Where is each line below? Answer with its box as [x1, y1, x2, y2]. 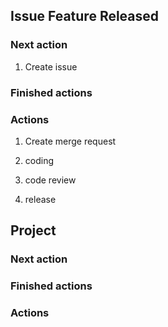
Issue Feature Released [10, 8, 160, 25]
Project [10, 222, 57, 239]
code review [24, 174, 77, 186]
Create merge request [24, 135, 117, 147]
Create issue [24, 60, 78, 73]
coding [24, 154, 55, 166]
